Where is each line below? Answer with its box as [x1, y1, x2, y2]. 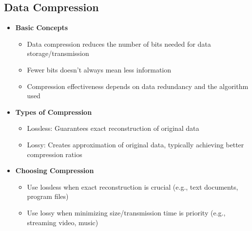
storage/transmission [27, 48, 89, 58]
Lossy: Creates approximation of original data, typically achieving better [27, 139, 244, 149]
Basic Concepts [15, 22, 68, 33]
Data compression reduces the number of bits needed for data [27, 38, 211, 49]
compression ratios [27, 149, 82, 159]
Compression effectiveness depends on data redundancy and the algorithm [27, 81, 249, 91]
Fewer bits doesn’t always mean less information [27, 64, 172, 74]
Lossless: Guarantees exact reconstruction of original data [27, 123, 199, 133]
